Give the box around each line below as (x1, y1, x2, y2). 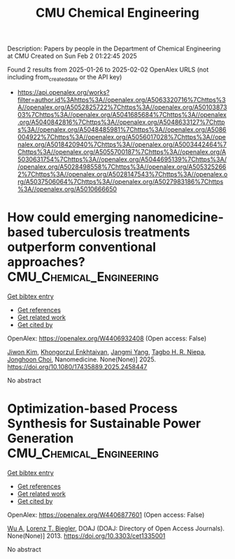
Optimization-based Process (7, 401, 178, 417)
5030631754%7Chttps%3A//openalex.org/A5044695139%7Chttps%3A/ (17, 155, 227, 163)
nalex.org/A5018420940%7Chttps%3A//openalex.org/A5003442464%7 (17, 140, 227, 149)
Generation (7, 431, 74, 446)
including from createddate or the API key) (7, 73, 122, 83)
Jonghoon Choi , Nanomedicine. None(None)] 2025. (7, 355, 156, 364)
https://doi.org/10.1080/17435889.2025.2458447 (7, 362, 148, 371)
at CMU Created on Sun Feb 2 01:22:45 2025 (7, 52, 138, 60)
